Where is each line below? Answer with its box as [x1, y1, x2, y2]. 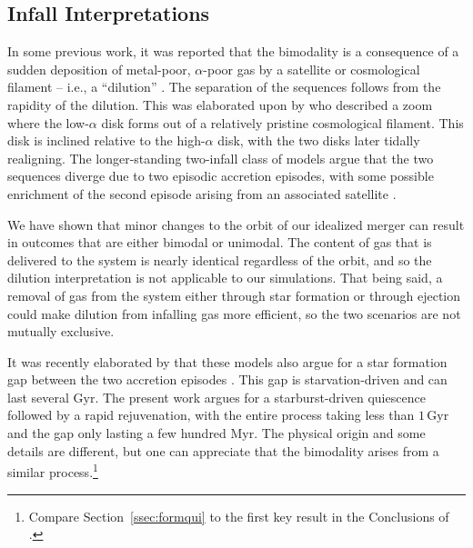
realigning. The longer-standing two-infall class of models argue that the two [7, 148, 434, 167]
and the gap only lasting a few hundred [7, 423, 226, 443]
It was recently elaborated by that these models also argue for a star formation [7, 352, 448, 371]
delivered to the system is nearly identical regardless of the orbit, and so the [7, 250, 432, 269]
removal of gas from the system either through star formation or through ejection [7, 285, 461, 304]
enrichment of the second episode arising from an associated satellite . [7, 184, 397, 203]
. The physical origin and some [254, 423, 426, 443]
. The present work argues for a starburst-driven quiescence [95, 387, 426, 406]
